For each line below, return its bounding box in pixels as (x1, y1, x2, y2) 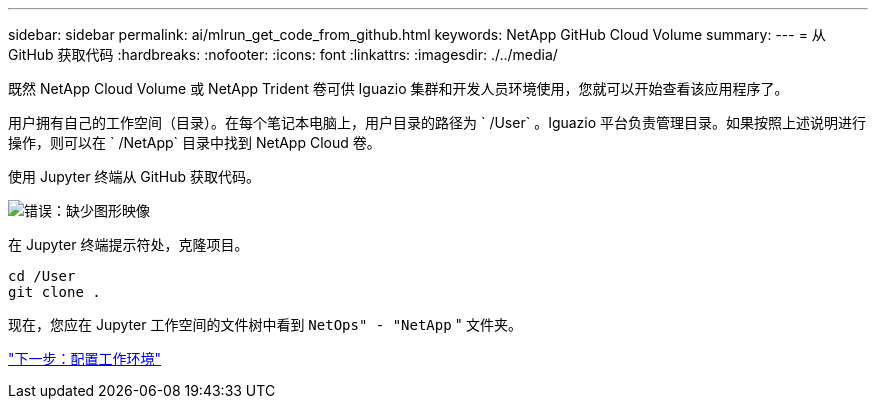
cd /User (8, 268, 76, 284)
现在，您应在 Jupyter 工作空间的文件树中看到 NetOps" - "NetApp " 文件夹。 (8, 316, 523, 333)
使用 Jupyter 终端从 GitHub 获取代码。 (8, 168, 260, 185)
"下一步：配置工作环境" (8, 350, 162, 367)
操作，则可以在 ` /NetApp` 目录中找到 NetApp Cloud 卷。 (8, 134, 381, 151)
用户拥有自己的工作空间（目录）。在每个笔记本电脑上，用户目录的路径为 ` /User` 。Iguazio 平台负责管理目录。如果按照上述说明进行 (8, 114, 867, 131)
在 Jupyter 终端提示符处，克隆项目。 (8, 236, 249, 253)
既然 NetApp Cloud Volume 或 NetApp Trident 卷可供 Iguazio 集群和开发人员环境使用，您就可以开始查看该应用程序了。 (8, 80, 789, 97)
